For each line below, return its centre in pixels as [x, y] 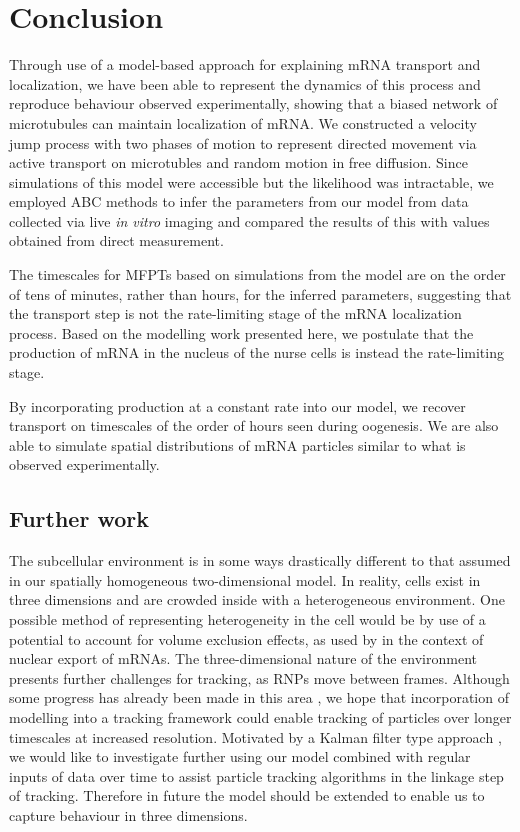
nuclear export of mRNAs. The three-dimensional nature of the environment [243, 658]
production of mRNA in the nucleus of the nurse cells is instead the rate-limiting [256, 352]
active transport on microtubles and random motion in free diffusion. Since [238, 162]
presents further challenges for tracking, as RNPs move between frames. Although [259, 677]
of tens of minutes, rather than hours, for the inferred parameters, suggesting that [260, 293]
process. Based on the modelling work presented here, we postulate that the [241, 332]
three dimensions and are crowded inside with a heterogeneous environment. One [257, 599]
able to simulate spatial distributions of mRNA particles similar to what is [237, 444]
